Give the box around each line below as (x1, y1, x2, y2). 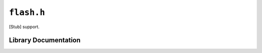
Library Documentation (9, 36, 81, 44)
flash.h (9, 7, 46, 18)
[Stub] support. (9, 24, 40, 30)
